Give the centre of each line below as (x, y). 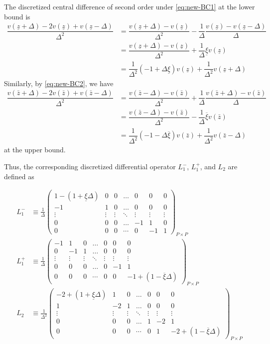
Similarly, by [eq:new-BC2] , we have (59, 83)
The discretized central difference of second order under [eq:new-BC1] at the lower (130, 6)
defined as (19, 176)
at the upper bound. (35, 150)
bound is (17, 16)
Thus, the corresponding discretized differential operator (90, 166)
